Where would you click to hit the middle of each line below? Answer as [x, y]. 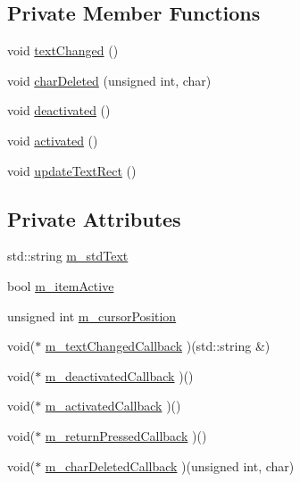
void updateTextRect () [72, 170]
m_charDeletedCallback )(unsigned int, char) [170, 465]
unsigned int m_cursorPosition [92, 316]
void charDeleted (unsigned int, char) [109, 80]
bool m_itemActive [61, 285]
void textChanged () [63, 50]
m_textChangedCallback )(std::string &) [158, 346]
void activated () [53, 140]
